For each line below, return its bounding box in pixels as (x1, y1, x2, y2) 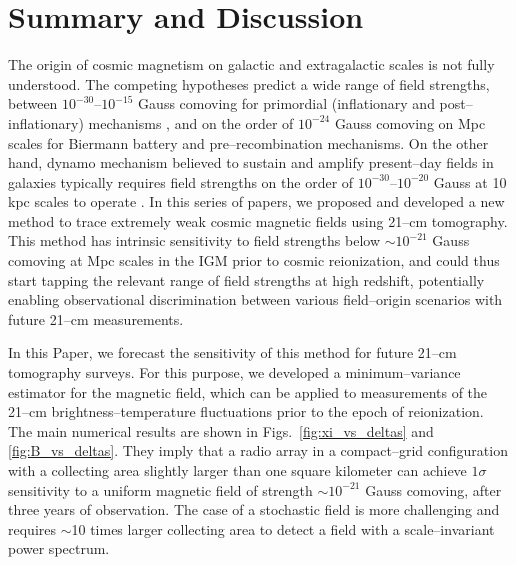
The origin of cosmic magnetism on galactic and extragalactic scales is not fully (8, 54, 495, 75)
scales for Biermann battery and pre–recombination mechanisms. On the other (8, 132, 489, 153)
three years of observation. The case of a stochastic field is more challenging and (8, 499, 500, 520)
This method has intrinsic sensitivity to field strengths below (8, 230, 381, 251)
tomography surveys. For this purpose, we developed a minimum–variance (8, 362, 461, 383)
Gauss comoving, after (365, 479, 502, 500)
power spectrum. (8, 538, 110, 559)
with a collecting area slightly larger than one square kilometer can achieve (8, 460, 467, 480)
